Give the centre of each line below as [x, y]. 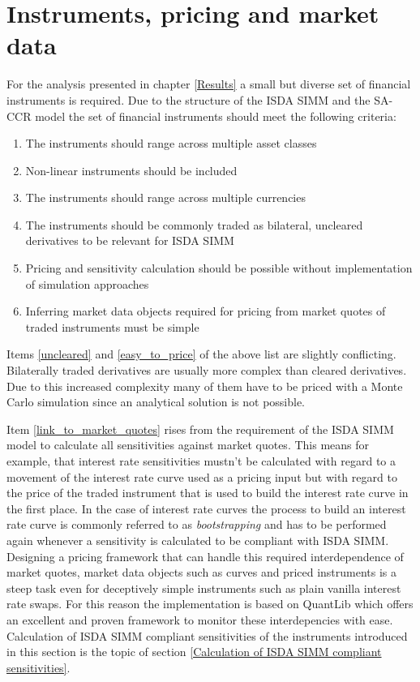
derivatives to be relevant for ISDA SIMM [130, 240]
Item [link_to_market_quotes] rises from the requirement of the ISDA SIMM [200, 429]
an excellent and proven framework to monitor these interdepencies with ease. [200, 619]
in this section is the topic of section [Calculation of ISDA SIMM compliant [194, 652]
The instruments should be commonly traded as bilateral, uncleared [194, 224]
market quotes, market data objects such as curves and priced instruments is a [202, 572]
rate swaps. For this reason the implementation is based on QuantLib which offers [210, 604]
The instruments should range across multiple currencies [165, 197]
